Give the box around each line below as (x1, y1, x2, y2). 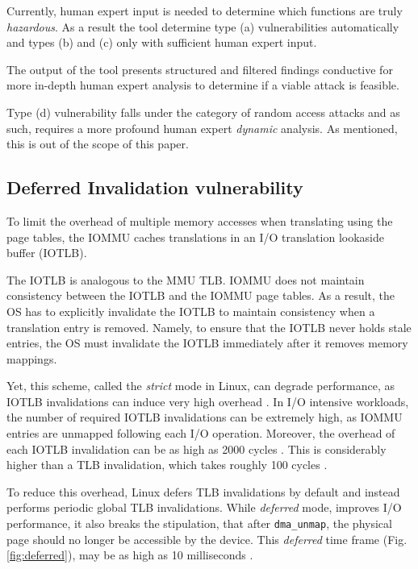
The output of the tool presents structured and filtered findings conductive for (6, 60, 393, 77)
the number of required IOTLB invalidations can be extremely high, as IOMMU (6, 409, 403, 426)
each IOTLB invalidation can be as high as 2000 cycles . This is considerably (6, 440, 387, 457)
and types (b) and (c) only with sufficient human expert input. (6, 34, 317, 51)
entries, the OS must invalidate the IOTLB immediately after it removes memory (6, 334, 408, 351)
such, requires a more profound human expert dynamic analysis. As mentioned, (6, 119, 398, 136)
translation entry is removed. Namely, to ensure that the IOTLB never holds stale (6, 318, 412, 335)
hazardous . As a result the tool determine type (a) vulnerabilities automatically (6, 18, 399, 35)
